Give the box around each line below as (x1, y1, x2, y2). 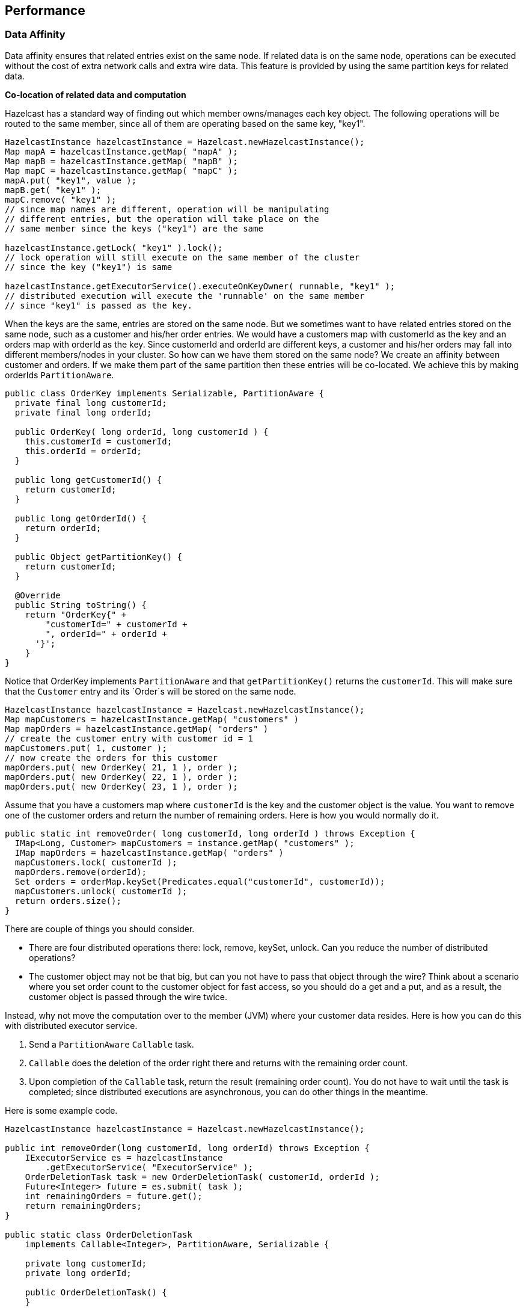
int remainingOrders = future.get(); (25, 1191, 203, 1201)
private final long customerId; (14, 398, 167, 408)
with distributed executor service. (5, 1020, 138, 1031)
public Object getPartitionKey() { (14, 551, 183, 562)
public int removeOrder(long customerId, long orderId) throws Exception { (5, 1143, 370, 1153)
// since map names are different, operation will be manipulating (5, 204, 329, 214)
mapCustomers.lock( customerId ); (14, 857, 177, 867)
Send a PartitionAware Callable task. (29, 1039, 194, 1049)
